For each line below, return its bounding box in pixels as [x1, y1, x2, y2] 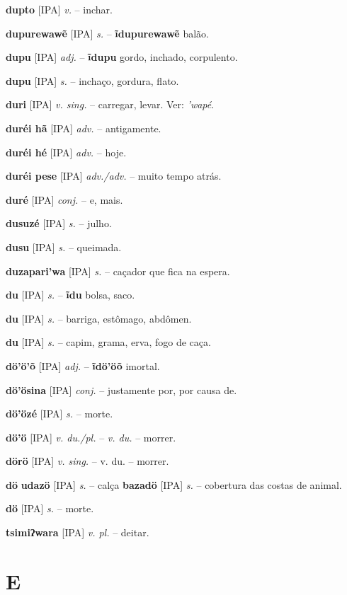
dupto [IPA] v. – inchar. [6, 2, 113, 16]
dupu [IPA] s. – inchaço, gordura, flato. [6, 73, 179, 88]
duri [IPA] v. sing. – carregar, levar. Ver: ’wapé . [6, 97, 215, 112]
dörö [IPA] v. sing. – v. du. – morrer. [6, 454, 169, 468]
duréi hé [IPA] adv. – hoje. [6, 144, 127, 159]
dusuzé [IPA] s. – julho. [6, 216, 112, 231]
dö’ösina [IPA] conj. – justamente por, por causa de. [6, 382, 237, 397]
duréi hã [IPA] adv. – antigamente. [6, 120, 161, 135]
